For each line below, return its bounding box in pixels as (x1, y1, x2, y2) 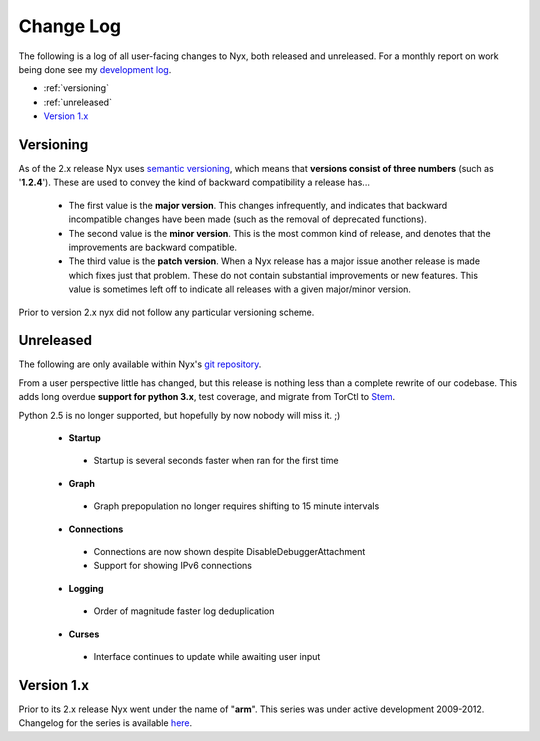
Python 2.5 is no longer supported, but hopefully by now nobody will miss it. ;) (18, 409, 341, 421)
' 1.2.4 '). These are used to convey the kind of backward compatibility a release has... (18, 176, 370, 189)
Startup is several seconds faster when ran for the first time (93, 455, 339, 467)
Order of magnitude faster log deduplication (93, 605, 275, 617)
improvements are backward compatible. (68, 241, 238, 253)
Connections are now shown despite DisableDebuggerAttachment (93, 545, 366, 557)
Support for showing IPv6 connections (93, 560, 252, 572)
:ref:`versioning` (43, 82, 110, 94)
